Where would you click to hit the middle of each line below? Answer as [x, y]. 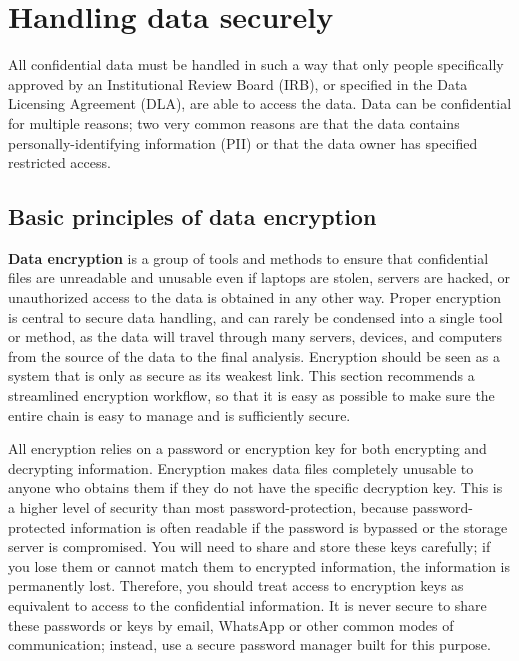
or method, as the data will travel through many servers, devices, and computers [255, 336]
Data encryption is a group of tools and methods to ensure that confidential [248, 257]
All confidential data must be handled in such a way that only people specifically [256, 64]
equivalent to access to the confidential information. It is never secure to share [247, 604]
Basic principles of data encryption [192, 216]
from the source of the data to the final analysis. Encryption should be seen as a [254, 355]
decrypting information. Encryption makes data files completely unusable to [241, 467]
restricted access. [59, 162]
